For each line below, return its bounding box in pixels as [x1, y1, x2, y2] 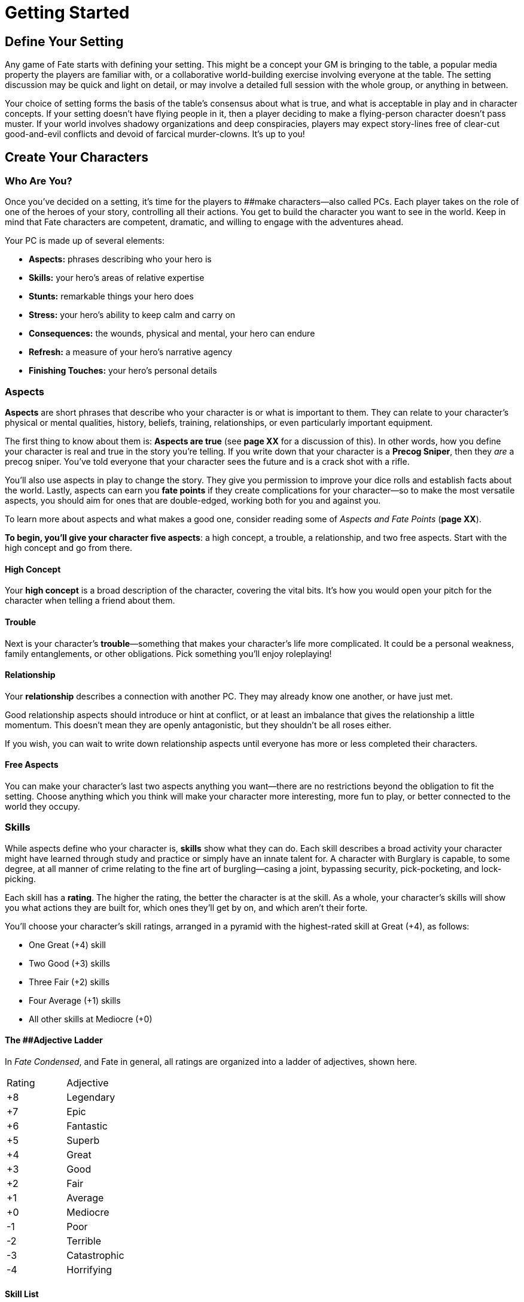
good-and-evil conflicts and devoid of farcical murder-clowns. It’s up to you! [5, 129, 305, 140]
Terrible [66, 1234, 102, 1247]
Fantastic [66, 1119, 108, 1132]
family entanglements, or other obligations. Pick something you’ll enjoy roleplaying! [5, 648, 332, 659]
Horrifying [66, 1263, 112, 1276]
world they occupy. [5, 801, 80, 812]
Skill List [5, 1288, 39, 1299]
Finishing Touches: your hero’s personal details [29, 365, 217, 376]
